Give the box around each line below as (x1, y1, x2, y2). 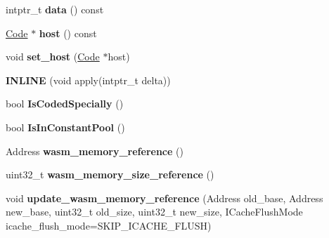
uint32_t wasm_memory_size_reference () (6, 167, 214, 182)
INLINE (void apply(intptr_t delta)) (6, 72, 171, 87)
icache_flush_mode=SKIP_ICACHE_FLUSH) (6, 218, 212, 232)
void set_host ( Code (6, 49, 100, 64)
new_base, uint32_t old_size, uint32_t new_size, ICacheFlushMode (6, 204, 303, 219)
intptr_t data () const (6, 2, 104, 16)
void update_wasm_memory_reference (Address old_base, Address (6, 190, 323, 205)
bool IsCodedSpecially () (6, 96, 124, 111)
